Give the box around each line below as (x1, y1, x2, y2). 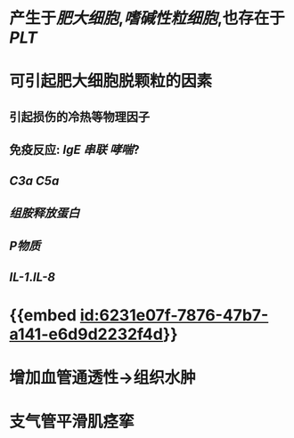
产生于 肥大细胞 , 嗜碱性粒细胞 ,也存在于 (9, 8, 285, 28)
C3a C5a (9, 173, 60, 188)
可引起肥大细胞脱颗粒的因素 (9, 71, 213, 92)
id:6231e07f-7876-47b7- (79, 304, 269, 325)
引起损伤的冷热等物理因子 (9, 109, 150, 125)
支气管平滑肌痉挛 (9, 411, 135, 432)
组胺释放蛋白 (9, 206, 80, 221)
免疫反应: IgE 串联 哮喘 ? (9, 142, 140, 158)
